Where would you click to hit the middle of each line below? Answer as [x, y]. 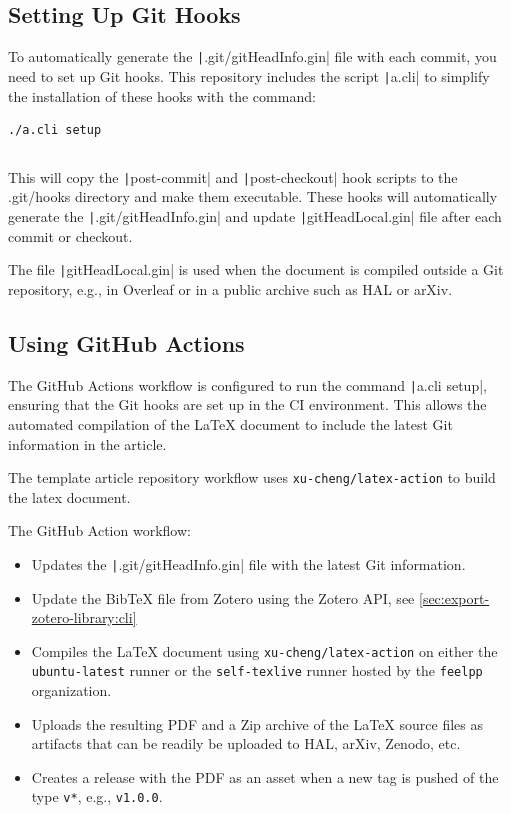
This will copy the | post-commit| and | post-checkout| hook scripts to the [233, 176]
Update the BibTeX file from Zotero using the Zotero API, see [223, 597]
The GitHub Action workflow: [99, 530]
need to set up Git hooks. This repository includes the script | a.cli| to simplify [249, 75]
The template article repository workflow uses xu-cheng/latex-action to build [252, 477]
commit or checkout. [70, 235]
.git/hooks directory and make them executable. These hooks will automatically [253, 196]
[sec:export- [454, 597]
